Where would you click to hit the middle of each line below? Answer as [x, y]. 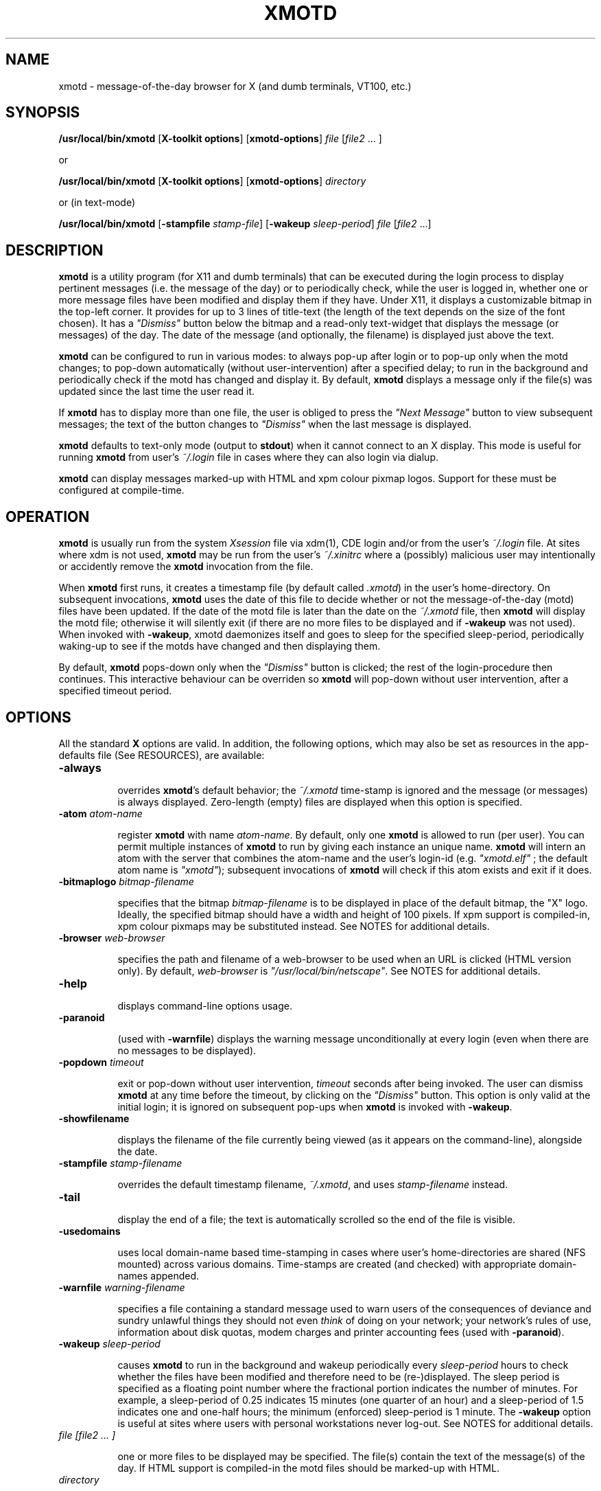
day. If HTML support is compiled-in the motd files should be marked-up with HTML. [308, 1468]
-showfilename [94, 1118]
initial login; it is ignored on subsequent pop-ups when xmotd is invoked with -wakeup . [315, 1106]
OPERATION [48, 516]
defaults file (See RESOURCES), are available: [162, 755]
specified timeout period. [115, 691]
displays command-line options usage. [205, 1005]
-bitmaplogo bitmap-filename [126, 881]
